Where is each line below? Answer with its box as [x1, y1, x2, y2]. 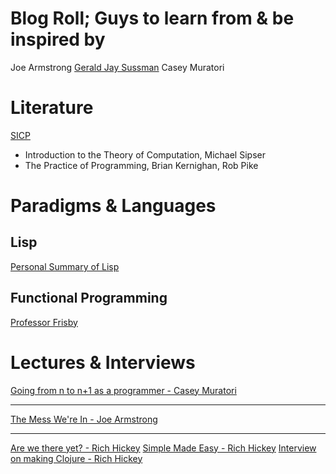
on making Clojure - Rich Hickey [10, 452, 143, 464]
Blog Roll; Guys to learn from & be [10, 7, 295, 30]
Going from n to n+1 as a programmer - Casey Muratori [10, 384, 237, 396]
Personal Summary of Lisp [10, 260, 120, 272]
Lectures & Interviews [10, 351, 196, 374]
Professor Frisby [10, 316, 78, 328]
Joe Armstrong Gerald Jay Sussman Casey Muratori [10, 61, 225, 73]
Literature [10, 97, 94, 119]
